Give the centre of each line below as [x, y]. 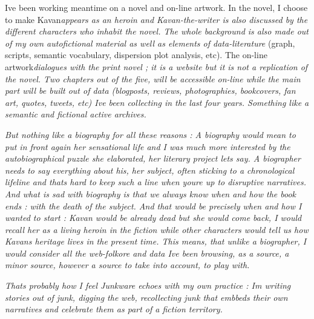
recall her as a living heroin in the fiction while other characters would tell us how [157, 229]
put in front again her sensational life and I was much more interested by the [148, 146]
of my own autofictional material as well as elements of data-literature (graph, [150, 43]
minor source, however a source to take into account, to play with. [127, 265]
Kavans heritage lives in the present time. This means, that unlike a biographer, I [156, 241]
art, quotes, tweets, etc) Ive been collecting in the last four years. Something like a [157, 102]
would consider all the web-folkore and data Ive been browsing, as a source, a [147, 253]
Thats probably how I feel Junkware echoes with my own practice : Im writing [148, 285]
